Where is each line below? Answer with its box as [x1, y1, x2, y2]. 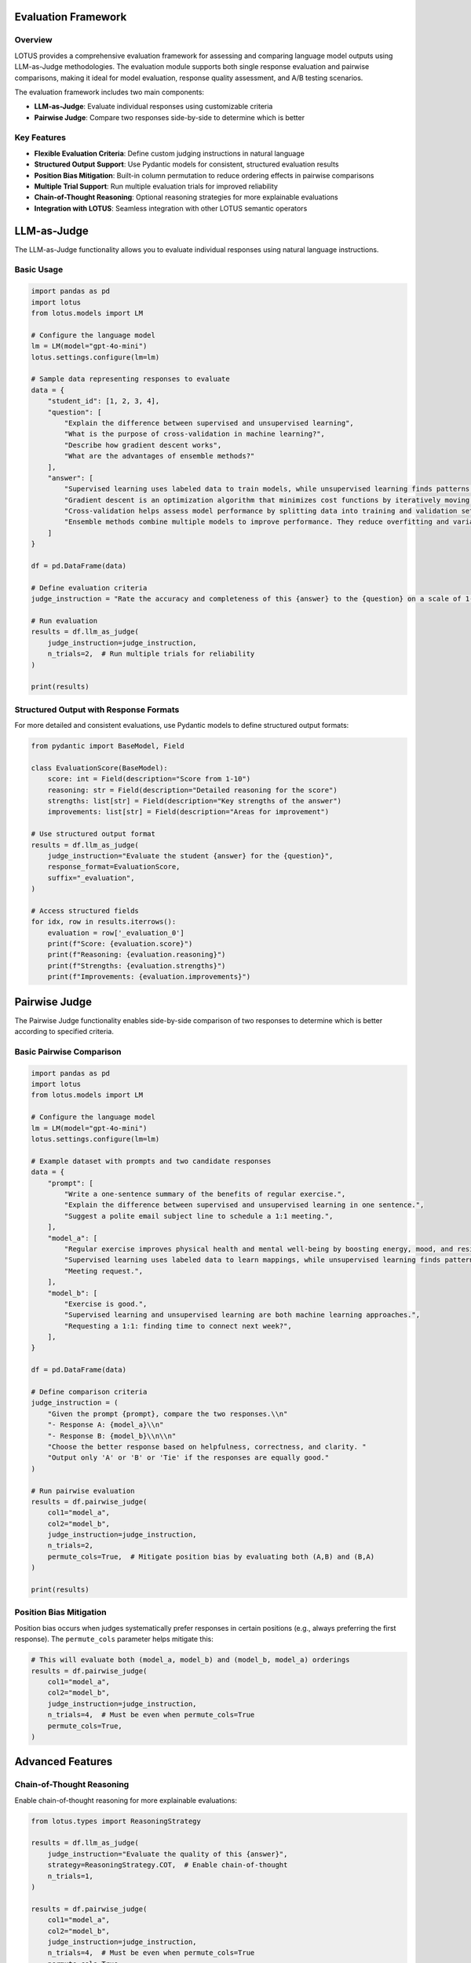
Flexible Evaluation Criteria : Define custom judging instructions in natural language [34, 148, 305, 158]
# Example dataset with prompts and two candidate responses [31, 1157, 272, 1165]
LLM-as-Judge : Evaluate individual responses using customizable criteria [34, 102, 273, 111]
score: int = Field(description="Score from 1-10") [47, 774, 251, 784]
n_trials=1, [47, 1871, 94, 1881]
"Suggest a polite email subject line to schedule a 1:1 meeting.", [64, 1212, 334, 1220]
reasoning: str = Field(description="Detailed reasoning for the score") [47, 785, 338, 795]
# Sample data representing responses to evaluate [31, 375, 231, 384]
